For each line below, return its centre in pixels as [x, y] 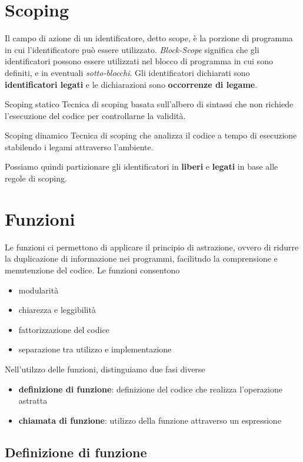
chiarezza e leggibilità [57, 310]
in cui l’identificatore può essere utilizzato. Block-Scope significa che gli [132, 49]
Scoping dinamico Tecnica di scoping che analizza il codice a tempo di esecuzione [151, 135]
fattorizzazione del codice [64, 329]
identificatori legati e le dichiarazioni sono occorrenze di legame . [131, 84]
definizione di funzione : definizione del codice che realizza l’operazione [150, 389]
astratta [33, 400]
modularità [39, 290]
